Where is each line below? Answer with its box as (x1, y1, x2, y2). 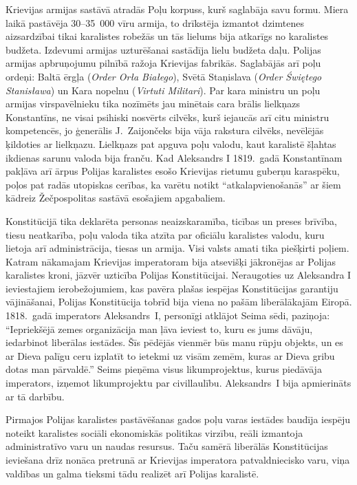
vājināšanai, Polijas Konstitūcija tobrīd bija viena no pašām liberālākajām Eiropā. (6, 294, 352, 309)
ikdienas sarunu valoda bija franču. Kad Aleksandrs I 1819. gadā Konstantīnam (6, 150, 343, 164)
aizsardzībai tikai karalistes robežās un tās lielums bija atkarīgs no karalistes (6, 29, 329, 43)
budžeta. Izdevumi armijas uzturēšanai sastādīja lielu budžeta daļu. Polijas (6, 42, 321, 56)
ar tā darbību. (6, 389, 65, 403)
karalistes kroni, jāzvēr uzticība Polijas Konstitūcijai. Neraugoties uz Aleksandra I (6, 268, 351, 282)
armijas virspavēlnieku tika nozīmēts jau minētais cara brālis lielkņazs (6, 96, 301, 111)
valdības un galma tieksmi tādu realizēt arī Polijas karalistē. (6, 466, 259, 480)
